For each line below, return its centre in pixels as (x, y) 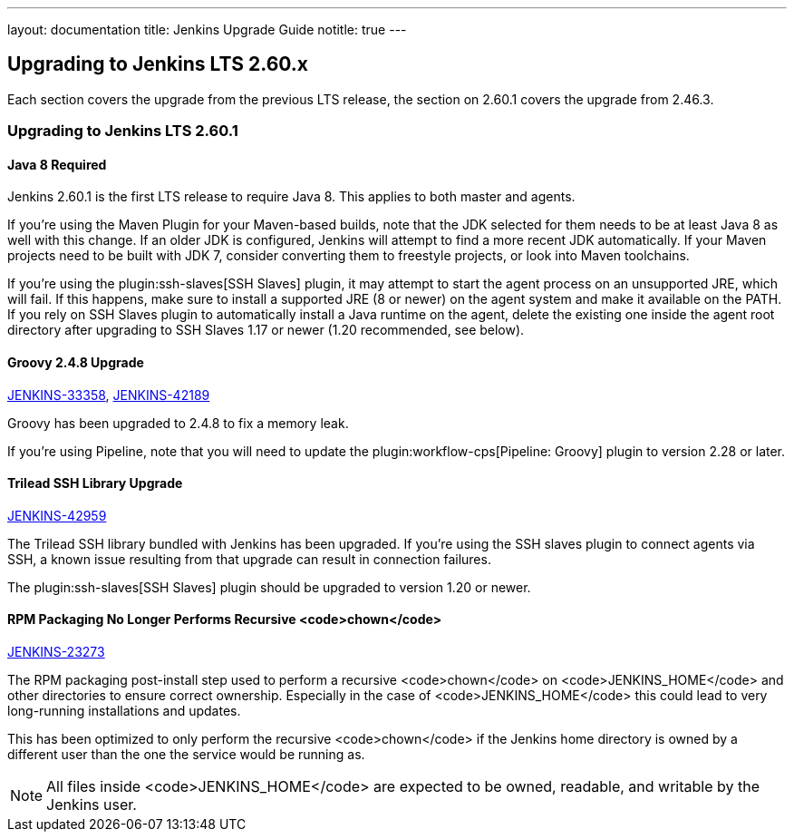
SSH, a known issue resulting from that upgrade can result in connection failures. (249, 559)
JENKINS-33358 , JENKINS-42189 (109, 395)
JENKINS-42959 (57, 515)
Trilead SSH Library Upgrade (95, 483)
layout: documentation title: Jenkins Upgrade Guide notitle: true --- (207, 29)
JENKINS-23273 (56, 652)
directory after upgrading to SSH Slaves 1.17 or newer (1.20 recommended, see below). (266, 330)
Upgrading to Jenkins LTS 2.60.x (158, 64)
